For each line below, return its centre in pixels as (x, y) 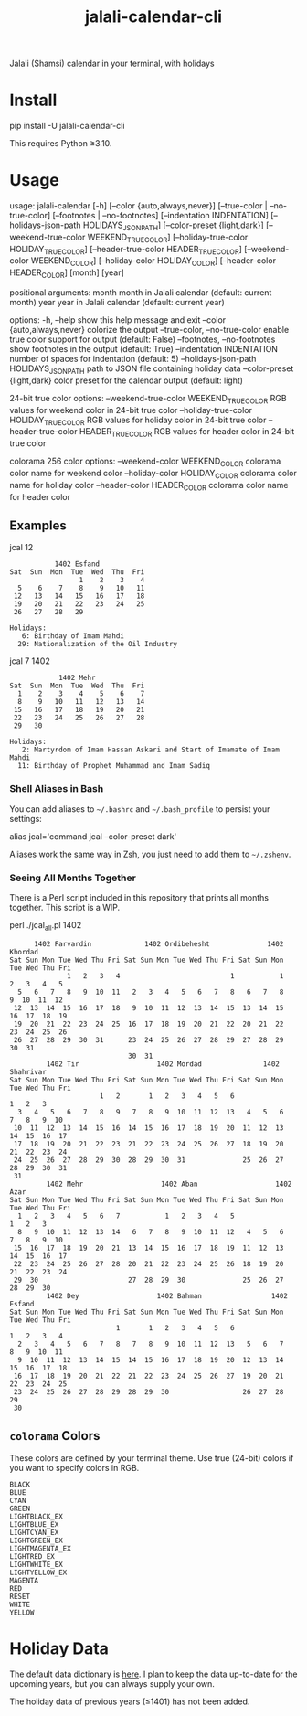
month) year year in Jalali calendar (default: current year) (117, 303)
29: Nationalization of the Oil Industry (98, 645)
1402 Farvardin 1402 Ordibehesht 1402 (159, 943)
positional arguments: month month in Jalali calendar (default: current (141, 293)
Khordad (24, 952)
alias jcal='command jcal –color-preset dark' (93, 836)
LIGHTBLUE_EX (34, 1524)
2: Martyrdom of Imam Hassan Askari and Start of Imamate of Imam (151, 750)
